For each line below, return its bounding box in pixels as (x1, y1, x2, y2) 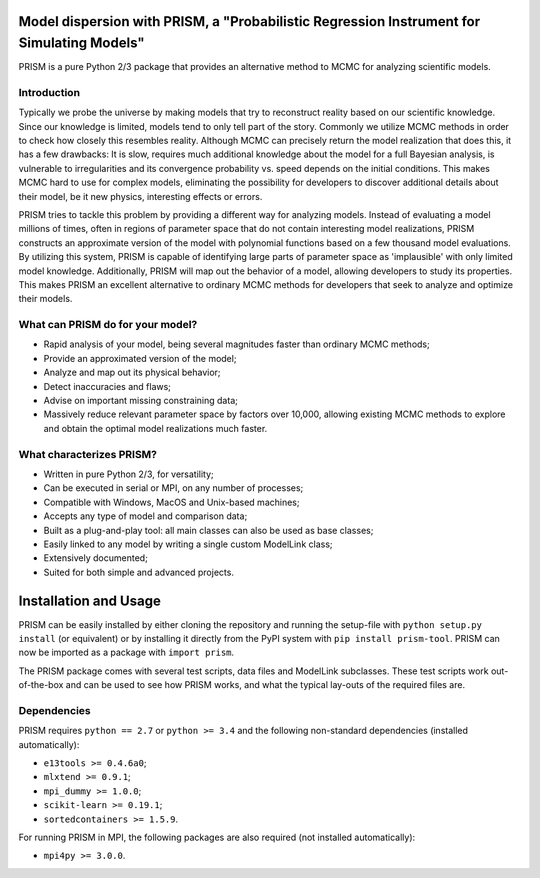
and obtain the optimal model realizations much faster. (43, 422, 268, 434)
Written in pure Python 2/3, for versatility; (43, 468, 214, 480)
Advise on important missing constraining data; (43, 395, 239, 407)
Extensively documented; (43, 552, 149, 564)
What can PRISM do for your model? (18, 318, 198, 332)
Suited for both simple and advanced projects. (43, 566, 235, 578)
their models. (18, 293, 73, 305)
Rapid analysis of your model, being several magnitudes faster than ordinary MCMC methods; (43, 338, 430, 350)
